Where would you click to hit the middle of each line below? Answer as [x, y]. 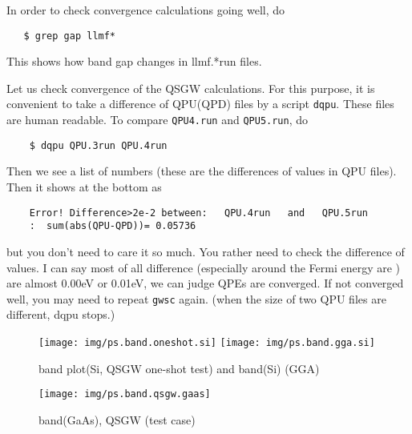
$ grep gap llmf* [70, 36]
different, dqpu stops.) [61, 314]
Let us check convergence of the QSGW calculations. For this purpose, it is [191, 88]
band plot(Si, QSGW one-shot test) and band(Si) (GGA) [179, 368]
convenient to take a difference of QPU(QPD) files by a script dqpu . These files [200, 104]
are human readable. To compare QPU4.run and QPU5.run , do [158, 120]
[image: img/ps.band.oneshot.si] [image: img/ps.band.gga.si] [207, 342]
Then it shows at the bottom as [84, 187]
